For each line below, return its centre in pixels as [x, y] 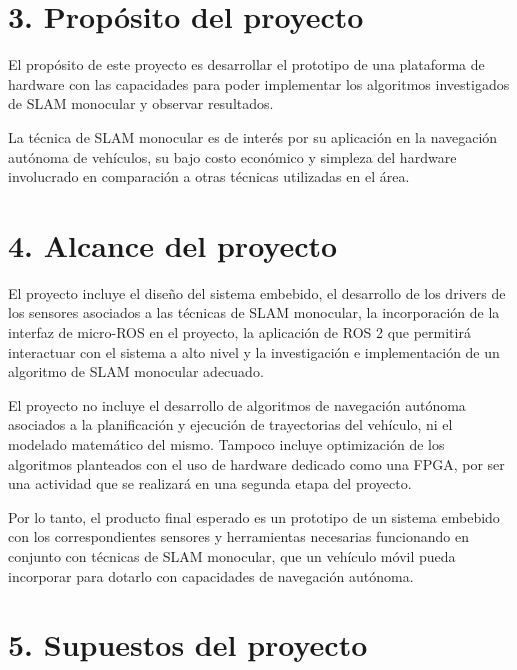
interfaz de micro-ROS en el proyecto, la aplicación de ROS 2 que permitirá [239, 332]
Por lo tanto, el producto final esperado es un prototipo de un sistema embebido [254, 516]
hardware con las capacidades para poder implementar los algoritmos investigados [259, 83]
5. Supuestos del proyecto [188, 644]
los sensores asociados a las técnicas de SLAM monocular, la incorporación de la [254, 312]
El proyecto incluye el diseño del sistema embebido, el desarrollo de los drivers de [257, 292]
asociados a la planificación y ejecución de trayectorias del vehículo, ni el [230, 424]
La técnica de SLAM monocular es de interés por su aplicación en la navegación [253, 136]
